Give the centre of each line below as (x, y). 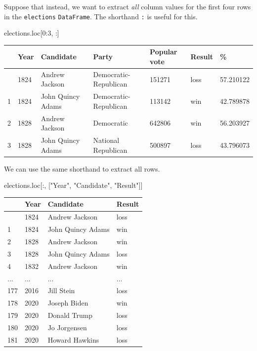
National (106, 140)
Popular (164, 52)
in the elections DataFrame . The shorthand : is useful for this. (101, 16)
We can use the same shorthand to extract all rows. (82, 168)
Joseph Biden (68, 303)
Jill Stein (61, 290)
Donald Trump (70, 315)
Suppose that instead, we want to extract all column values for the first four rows (128, 6)
